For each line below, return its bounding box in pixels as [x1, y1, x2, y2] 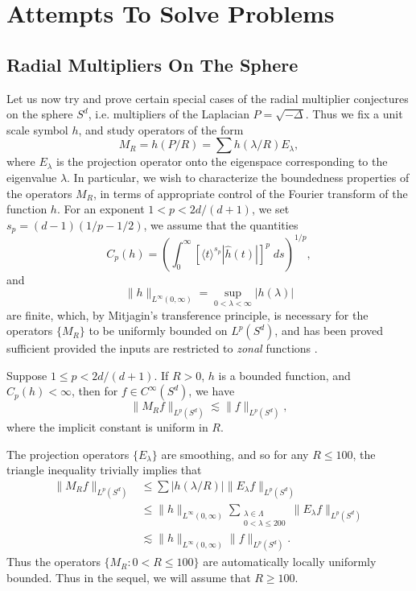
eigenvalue [6, 168, 57, 185]
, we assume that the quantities [143, 216, 299, 233]
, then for [71, 382, 118, 399]
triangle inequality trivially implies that [6, 461, 202, 478]
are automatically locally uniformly [203, 553, 377, 570]
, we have [188, 382, 235, 399]
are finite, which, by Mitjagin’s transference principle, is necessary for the [6, 306, 369, 323]
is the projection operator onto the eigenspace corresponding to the [56, 153, 388, 170]
